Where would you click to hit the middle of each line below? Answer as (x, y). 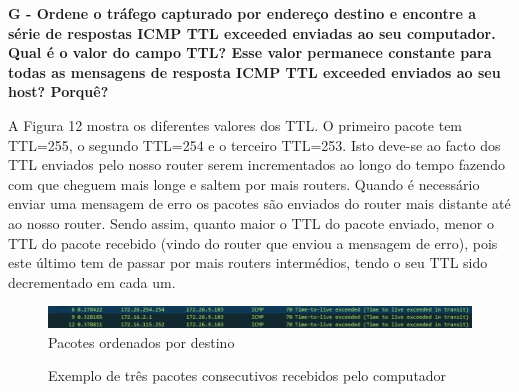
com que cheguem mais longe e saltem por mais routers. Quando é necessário (244, 183)
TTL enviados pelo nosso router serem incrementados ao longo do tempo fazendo (256, 164)
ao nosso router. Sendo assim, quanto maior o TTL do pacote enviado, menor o (251, 222)
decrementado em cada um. (92, 281)
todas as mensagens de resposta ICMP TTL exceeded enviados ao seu (254, 71)
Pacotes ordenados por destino (141, 341)
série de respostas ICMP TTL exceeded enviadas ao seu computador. (252, 32)
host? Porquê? (58, 91)
